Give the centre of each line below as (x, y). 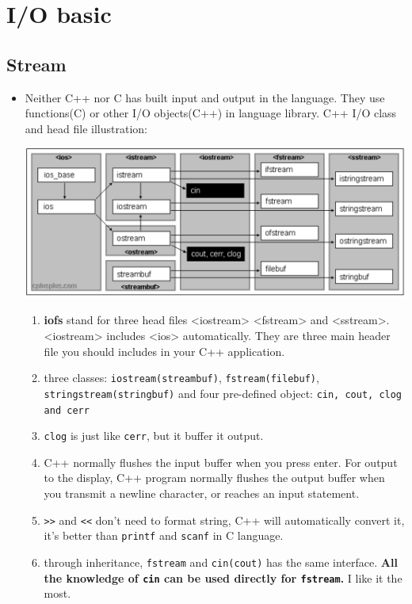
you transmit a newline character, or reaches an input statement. (202, 493)
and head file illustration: (86, 128)
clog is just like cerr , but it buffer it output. (154, 436)
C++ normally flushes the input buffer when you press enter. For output (221, 462)
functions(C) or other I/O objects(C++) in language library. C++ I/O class (211, 113)
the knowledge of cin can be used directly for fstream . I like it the (223, 577)
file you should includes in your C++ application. (164, 351)
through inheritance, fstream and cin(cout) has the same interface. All (221, 562)
